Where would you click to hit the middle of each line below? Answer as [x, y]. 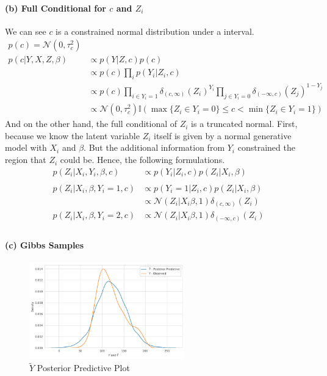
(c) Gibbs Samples [45, 245]
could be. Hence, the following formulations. [142, 160]
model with [26, 147]
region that [26, 160]
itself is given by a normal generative [223, 135]
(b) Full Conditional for [56, 8]
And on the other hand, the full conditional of [91, 124]
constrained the [266, 147]
